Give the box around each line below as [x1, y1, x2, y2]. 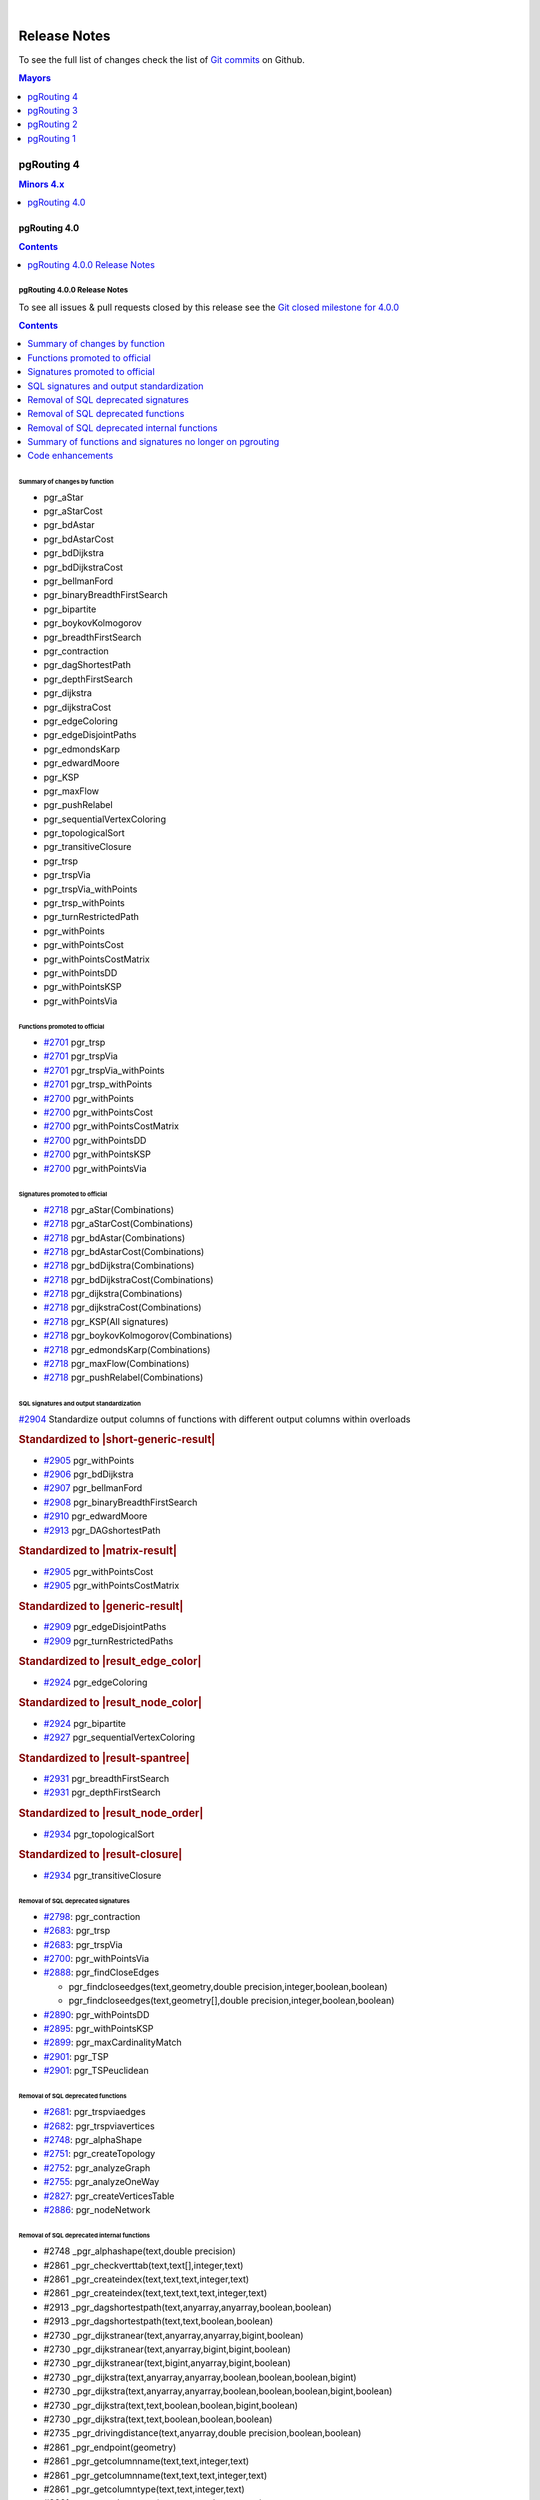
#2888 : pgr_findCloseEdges [43, 1966, 160, 1979]
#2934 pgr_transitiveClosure [43, 1869, 162, 1881]
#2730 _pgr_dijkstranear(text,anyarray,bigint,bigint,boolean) [43, 2343, 292, 2355]
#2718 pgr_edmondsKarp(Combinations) [43, 1343, 211, 1355]
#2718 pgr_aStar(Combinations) [43, 1203, 175, 1215]
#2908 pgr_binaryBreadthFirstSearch [43, 1496, 198, 1508]
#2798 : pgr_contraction [43, 1910, 141, 1922]
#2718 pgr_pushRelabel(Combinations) [43, 1371, 204, 1384]
